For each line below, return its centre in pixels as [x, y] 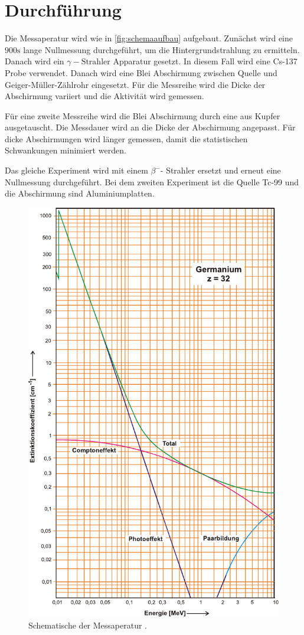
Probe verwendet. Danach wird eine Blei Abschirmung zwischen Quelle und [141, 72]
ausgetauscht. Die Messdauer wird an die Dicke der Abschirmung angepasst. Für [150, 127]
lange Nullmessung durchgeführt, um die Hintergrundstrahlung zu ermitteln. [161, 49]
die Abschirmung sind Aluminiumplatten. [80, 193]
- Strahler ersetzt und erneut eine [220, 170]
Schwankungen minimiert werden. [66, 150]
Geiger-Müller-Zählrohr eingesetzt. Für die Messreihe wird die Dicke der [135, 84]
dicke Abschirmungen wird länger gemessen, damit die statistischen [126, 138]
